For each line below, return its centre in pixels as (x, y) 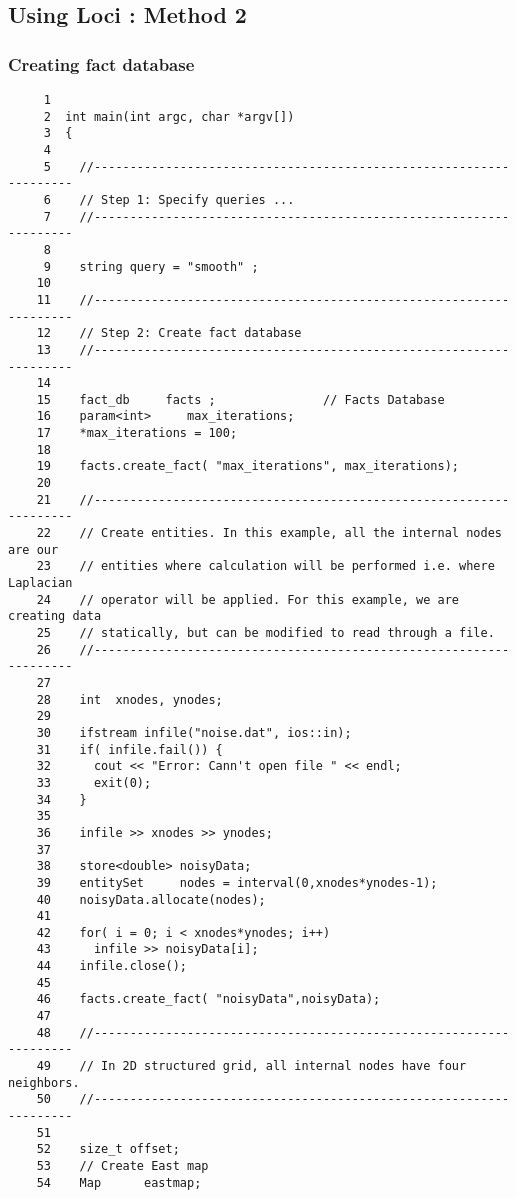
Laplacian (40, 583)
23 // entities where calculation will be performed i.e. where (265, 566)
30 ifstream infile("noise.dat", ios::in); (194, 732)
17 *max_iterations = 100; (137, 433)
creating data (55, 616)
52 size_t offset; (108, 1149)
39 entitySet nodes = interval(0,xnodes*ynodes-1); (237, 882)
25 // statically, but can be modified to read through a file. (265, 633)
